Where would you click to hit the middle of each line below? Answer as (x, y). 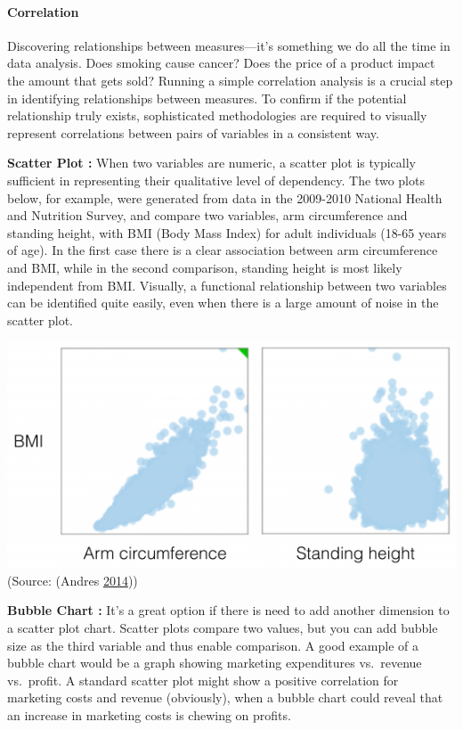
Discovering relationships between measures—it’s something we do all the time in (229, 45)
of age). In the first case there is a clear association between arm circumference (223, 250)
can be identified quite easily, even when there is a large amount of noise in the (223, 303)
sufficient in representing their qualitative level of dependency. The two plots (216, 180)
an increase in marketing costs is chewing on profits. (149, 714)
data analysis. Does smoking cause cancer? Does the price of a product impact (221, 63)
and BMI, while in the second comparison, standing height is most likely (205, 267)
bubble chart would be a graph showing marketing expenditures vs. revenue (215, 663)
